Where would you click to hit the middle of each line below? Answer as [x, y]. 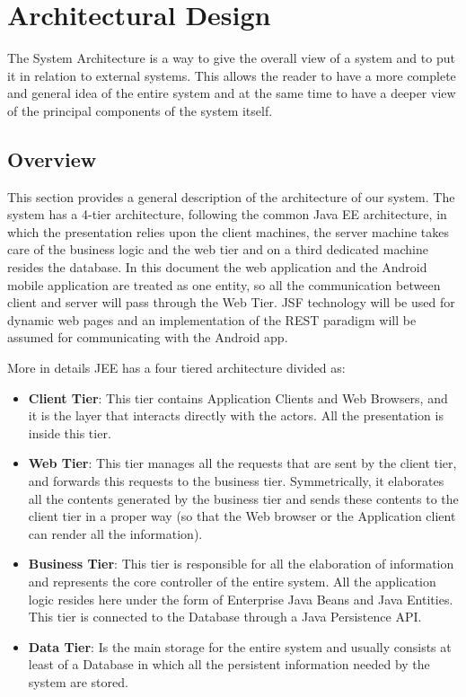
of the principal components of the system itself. [140, 110]
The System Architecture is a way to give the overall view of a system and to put [231, 58]
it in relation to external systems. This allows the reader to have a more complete [232, 75]
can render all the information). [115, 533]
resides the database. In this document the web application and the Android [217, 267]
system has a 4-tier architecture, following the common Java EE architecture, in [227, 214]
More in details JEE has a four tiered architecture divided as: [176, 368]
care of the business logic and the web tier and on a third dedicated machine [218, 249]
